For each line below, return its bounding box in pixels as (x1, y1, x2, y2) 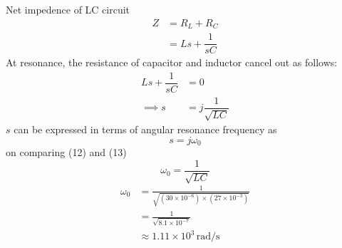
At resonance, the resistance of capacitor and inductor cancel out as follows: (6, 55, 338, 70)
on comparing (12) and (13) (6, 145, 127, 160)
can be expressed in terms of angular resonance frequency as (14, 122, 277, 137)
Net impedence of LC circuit (6, 2, 130, 16)
